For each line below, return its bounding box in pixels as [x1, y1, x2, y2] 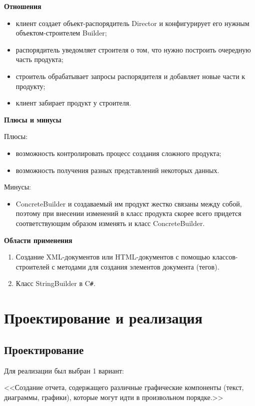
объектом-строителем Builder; [15, 27, 107, 38]
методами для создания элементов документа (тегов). [57, 261, 219, 271]
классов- [212, 251, 238, 262]
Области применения [4, 234, 72, 245]
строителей [15, 261, 49, 271]
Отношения [4, 1, 41, 11]
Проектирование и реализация [4, 307, 202, 328]
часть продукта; [15, 54, 63, 64]
